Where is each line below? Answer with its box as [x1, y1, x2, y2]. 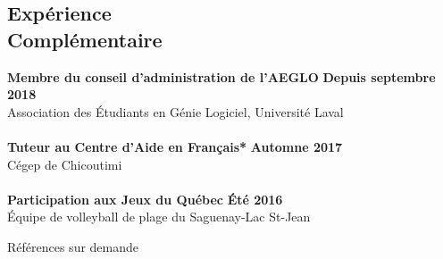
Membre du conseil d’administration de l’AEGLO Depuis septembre [7, 67, 436, 86]
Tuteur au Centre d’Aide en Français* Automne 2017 [7, 137, 343, 155]
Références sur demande [7, 237, 139, 255]
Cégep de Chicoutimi [7, 155, 122, 173]
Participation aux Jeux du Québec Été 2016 [7, 189, 283, 208]
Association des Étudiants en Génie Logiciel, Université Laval [7, 102, 344, 121]
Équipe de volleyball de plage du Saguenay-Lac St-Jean [7, 207, 311, 226]
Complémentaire [7, 25, 163, 53]
